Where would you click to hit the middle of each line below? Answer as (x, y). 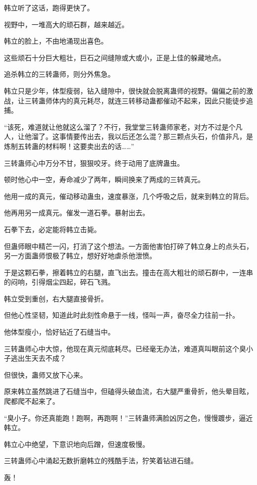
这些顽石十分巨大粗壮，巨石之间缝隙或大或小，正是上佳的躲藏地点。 (115, 57)
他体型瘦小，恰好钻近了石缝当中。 (59, 332)
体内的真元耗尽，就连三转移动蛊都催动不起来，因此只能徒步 (149, 100)
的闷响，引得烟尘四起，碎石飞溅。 (59, 282)
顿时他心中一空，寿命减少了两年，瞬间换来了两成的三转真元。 (104, 179)
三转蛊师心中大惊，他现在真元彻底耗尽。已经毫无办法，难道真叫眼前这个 (122, 348)
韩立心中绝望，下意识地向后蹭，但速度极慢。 (77, 444)
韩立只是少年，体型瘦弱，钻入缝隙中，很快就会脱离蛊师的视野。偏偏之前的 (125, 90)
